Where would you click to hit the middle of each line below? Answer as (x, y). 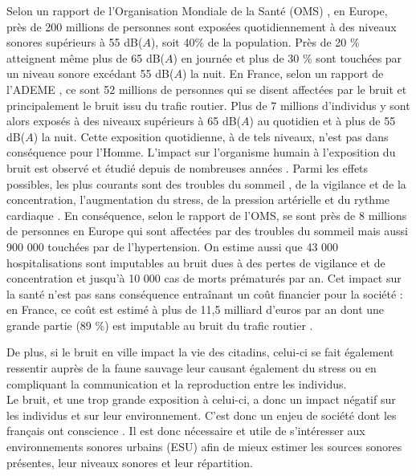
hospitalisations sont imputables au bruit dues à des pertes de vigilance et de (196, 262)
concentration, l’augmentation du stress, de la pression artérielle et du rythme (198, 199)
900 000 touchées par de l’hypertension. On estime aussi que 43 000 (173, 246)
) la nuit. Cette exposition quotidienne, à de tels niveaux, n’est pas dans (211, 136)
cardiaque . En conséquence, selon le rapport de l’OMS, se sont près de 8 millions (207, 215)
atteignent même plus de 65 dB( (86, 57)
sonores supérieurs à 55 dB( (75, 42)
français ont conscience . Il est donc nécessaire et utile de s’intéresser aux (186, 431)
